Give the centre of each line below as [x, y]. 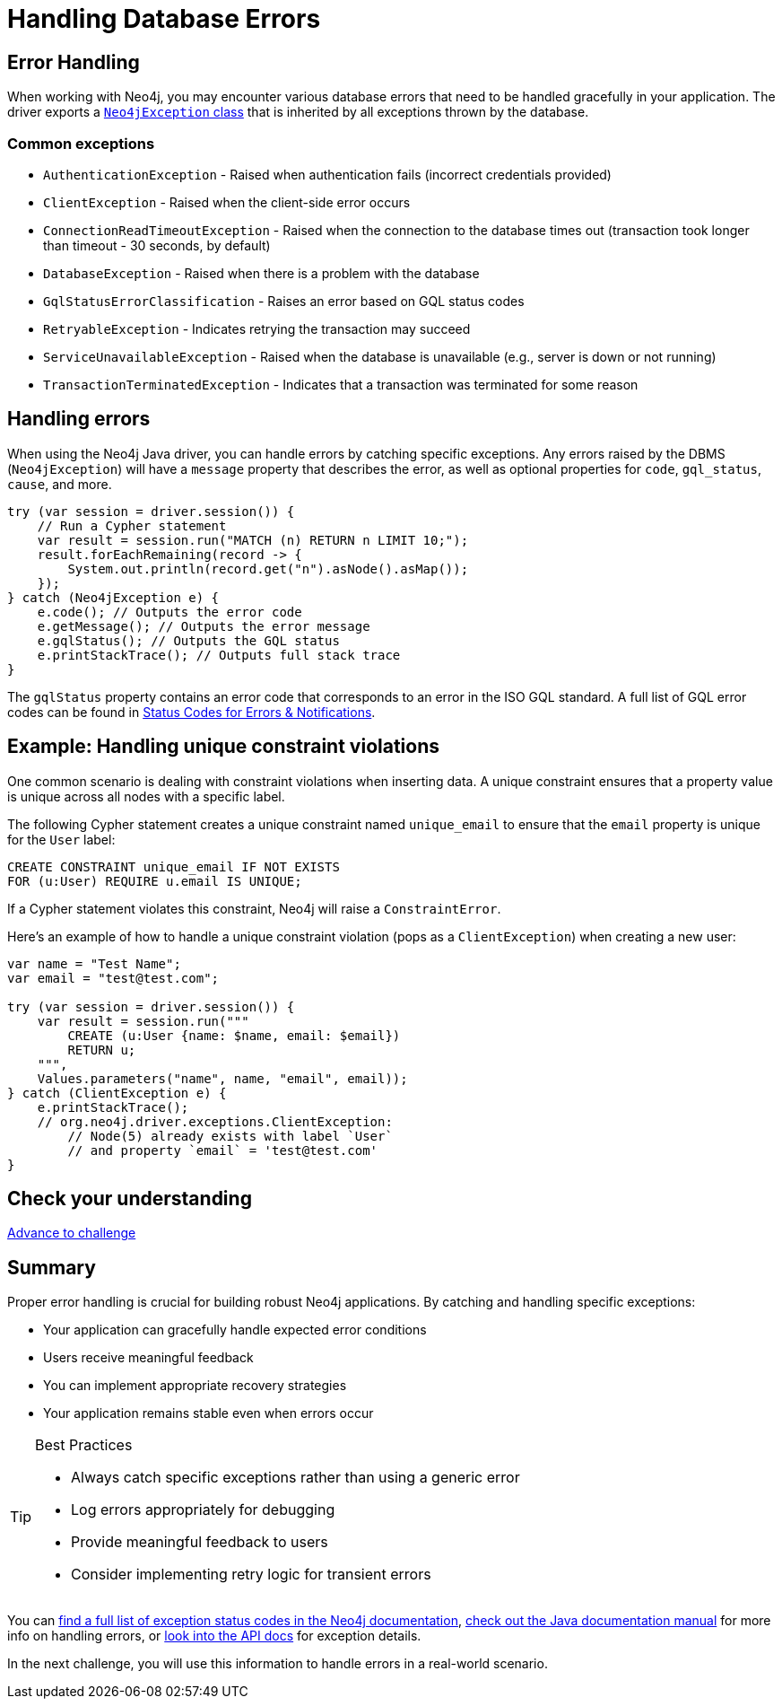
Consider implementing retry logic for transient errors [251, 1575]
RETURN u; [102, 1050]
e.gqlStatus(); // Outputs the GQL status [188, 640]
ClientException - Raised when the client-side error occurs [227, 202]
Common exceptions [81, 143]
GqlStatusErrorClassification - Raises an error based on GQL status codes [284, 301]
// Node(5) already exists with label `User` [230, 1136]
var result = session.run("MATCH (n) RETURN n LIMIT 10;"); [253, 540]
